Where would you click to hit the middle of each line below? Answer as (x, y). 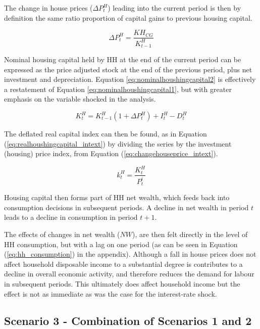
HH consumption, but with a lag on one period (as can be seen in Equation (121, 244)
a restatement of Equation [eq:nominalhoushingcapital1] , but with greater (118, 89)
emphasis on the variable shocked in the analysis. (80, 99)
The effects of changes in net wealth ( (62, 234)
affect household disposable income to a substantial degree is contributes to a (123, 264)
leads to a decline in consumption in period (71, 217)
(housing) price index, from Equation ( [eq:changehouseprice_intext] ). (111, 153)
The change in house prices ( (48, 8)
